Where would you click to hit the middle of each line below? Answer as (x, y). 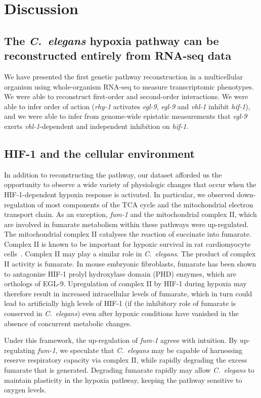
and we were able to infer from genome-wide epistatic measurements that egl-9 (126, 116)
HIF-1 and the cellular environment (100, 153)
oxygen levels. (25, 390)
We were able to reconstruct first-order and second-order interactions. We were (126, 96)
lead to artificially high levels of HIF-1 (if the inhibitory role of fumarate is (120, 303)
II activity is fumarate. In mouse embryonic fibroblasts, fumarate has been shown (130, 264)
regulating (20, 350)
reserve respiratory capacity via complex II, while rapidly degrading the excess (126, 360)
